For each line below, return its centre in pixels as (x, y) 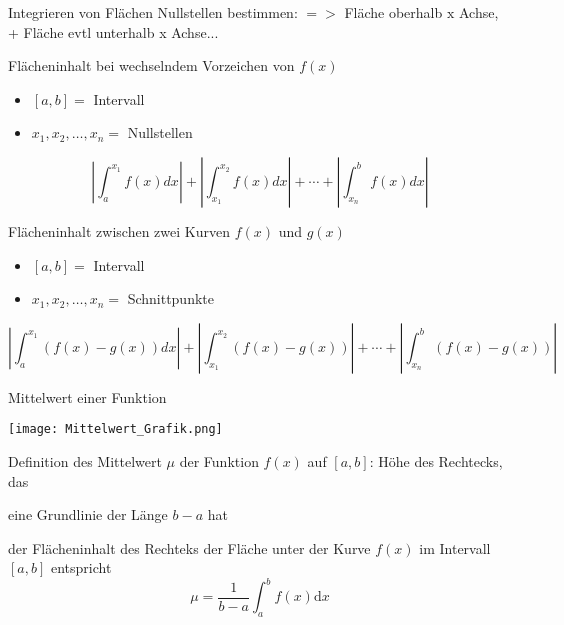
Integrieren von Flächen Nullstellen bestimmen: (153, 12)
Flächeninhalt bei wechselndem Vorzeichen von (151, 65)
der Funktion (219, 461)
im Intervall (455, 547)
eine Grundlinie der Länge (88, 514)
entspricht (81, 567)
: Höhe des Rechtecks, (436, 461)
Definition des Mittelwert (85, 461)
